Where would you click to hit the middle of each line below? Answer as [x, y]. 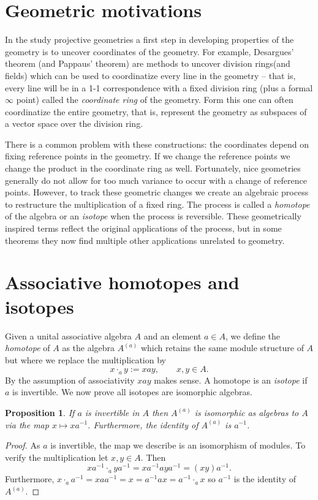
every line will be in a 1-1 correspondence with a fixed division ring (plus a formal [159, 87]
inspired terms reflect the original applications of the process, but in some [143, 228]
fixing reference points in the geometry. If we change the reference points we [148, 156]
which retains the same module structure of [222, 348]
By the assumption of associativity [70, 380]
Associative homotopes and [122, 282]
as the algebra [89, 348]
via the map [27, 424]
